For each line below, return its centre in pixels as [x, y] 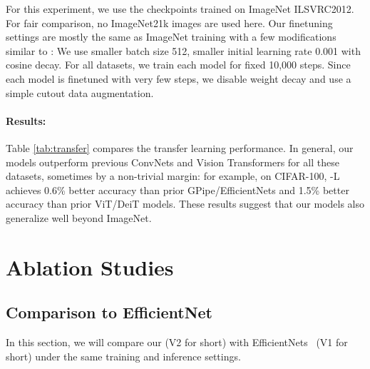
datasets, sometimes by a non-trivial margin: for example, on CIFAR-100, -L [173, 176]
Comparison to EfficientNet [109, 312]
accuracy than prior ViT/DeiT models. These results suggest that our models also [185, 204]
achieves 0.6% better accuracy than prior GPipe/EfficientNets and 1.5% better [178, 189]
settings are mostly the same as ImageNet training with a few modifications [171, 37]
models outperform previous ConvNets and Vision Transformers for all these [173, 162]
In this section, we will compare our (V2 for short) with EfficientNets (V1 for [177, 342]
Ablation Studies [90, 267]
